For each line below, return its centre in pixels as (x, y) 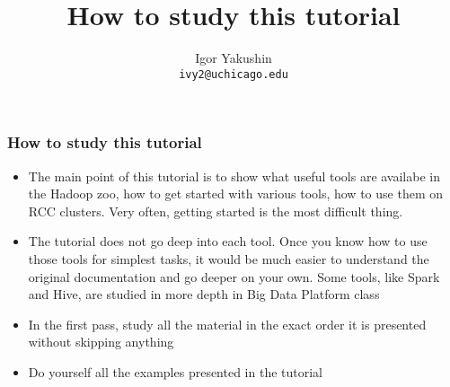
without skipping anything (101, 342)
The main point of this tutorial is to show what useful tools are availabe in (234, 176)
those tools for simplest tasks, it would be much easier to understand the (229, 259)
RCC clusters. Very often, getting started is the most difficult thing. (216, 211)
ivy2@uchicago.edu (234, 74)
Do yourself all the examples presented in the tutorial (176, 372)
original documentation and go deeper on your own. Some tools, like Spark (234, 276)
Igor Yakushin (234, 58)
